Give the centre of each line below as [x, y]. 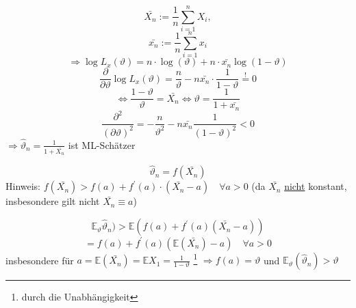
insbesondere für [40, 260]
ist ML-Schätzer [102, 144]
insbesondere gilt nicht [53, 201]
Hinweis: [23, 186]
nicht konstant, [316, 186]
